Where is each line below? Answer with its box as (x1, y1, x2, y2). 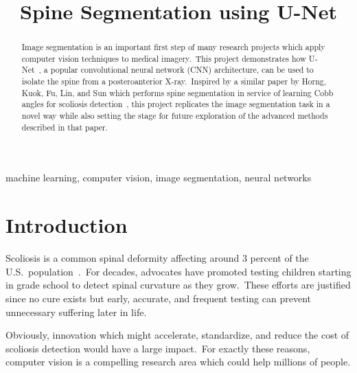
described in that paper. (21, 121, 108, 133)
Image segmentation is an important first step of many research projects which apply (21, 41, 325, 53)
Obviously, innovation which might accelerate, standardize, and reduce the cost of (5, 328, 349, 342)
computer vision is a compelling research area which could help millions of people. (5, 354, 351, 369)
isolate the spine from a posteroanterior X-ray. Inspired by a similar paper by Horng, (21, 76, 327, 87)
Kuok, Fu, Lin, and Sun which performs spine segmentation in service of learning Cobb (21, 87, 334, 98)
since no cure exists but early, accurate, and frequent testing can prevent (5, 291, 311, 305)
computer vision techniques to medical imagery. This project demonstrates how (21, 52, 306, 64)
